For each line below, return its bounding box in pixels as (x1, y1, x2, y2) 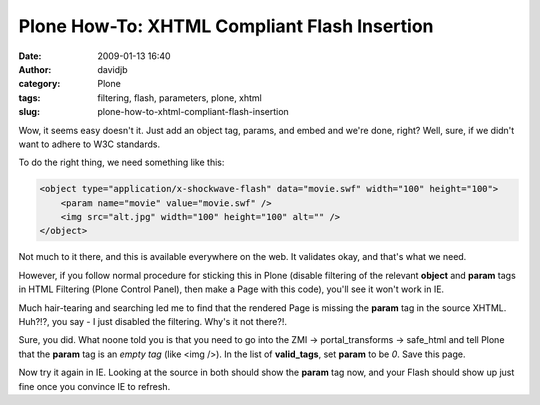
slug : (18, 106, 40, 118)
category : (18, 78, 61, 90)
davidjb (97, 63, 129, 75)
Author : (18, 63, 52, 75)
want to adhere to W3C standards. (18, 138, 160, 150)
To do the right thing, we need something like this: (18, 156, 225, 169)
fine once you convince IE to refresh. (18, 380, 171, 392)
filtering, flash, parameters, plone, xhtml (97, 91, 262, 104)
